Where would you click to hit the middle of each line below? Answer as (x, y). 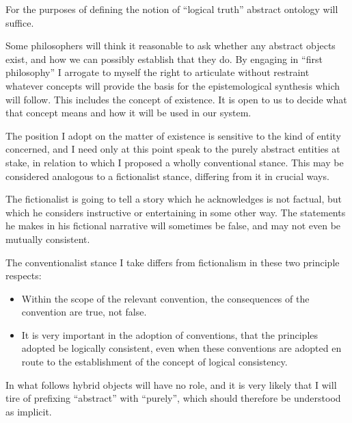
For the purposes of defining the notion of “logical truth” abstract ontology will (172, 9)
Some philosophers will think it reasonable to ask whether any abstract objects (171, 46)
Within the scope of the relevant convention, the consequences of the (165, 298)
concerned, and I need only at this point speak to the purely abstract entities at (173, 149)
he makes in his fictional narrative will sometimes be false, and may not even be (173, 226)
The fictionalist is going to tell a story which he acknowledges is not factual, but (174, 199)
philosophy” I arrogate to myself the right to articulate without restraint (158, 72)
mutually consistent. (48, 239)
